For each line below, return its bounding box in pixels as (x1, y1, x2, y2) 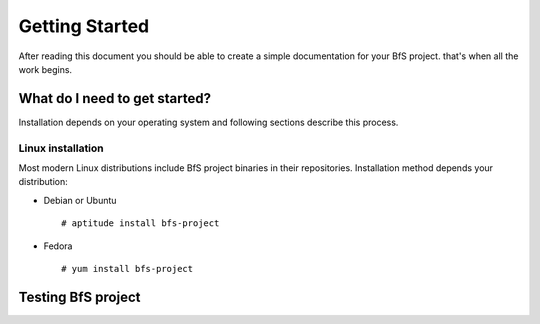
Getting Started (18, 15, 150, 37)
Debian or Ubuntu (43, 194, 117, 206)
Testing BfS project (18, 288, 141, 305)
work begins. (18, 63, 73, 75)
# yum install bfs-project (61, 263, 194, 274)
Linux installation (18, 141, 104, 155)
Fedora (43, 240, 73, 252)
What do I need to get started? (18, 90, 212, 107)
